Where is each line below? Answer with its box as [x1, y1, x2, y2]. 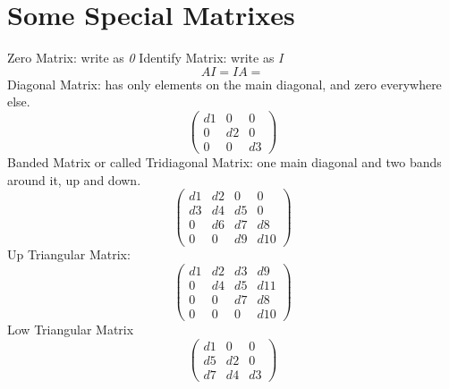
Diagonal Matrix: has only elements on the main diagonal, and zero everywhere [7, 74, 442, 93]
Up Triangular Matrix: [7, 245, 131, 264]
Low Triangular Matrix [7, 320, 134, 339]
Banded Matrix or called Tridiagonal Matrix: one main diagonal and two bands [7, 153, 442, 172]
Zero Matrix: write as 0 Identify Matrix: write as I [7, 48, 284, 67]
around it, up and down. [7, 170, 141, 189]
